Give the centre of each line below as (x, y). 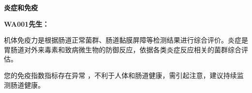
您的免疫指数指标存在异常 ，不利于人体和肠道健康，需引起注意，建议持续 (120, 75)
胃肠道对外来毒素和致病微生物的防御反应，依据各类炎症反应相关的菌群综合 (123, 49)
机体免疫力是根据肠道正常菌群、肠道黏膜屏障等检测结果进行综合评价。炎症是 (126, 40)
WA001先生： (27, 23)
